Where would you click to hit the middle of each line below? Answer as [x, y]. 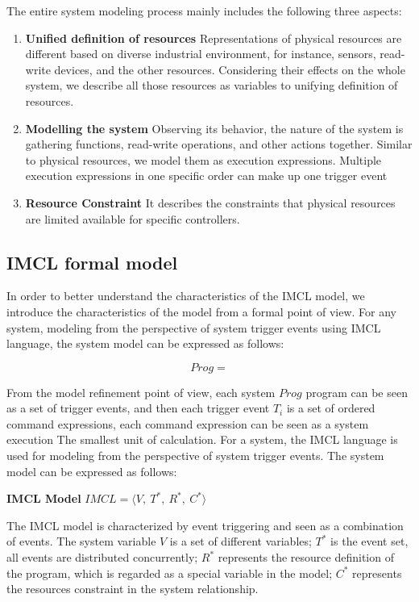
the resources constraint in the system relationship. [133, 589]
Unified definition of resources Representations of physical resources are [214, 38]
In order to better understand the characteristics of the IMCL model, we [186, 296]
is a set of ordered [331, 408]
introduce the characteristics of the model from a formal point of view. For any [201, 311]
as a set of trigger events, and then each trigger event [138, 408]
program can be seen [357, 392]
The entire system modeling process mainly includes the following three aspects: [204, 10]
